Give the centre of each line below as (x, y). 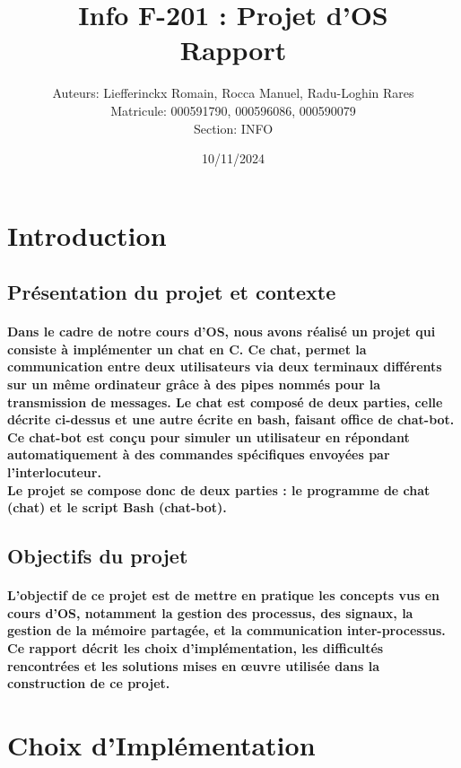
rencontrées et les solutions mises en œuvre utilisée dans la (194, 665)
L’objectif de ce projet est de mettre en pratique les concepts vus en (223, 595)
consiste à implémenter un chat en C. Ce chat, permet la (187, 349)
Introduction (87, 235)
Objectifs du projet (98, 556)
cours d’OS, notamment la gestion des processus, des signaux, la (210, 612)
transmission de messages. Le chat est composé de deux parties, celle (225, 401)
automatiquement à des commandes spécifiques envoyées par (199, 454)
